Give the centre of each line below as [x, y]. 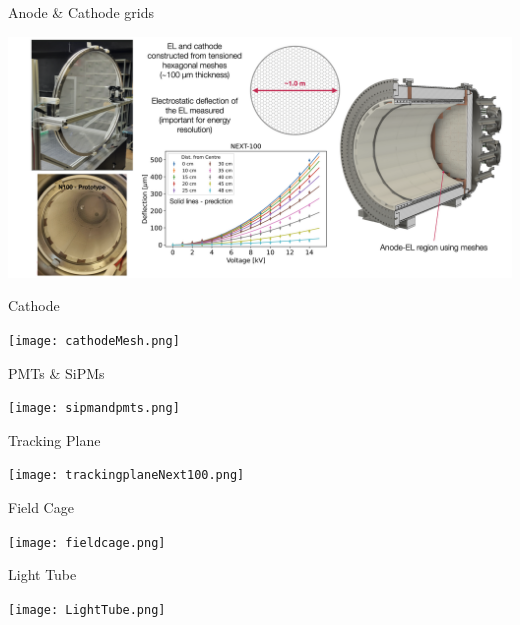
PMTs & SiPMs [56, 372]
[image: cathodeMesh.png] [94, 340]
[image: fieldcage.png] [87, 542]
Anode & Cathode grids [81, 12]
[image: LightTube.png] [87, 609]
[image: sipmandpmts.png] [94, 408]
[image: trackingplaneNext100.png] [126, 475]
